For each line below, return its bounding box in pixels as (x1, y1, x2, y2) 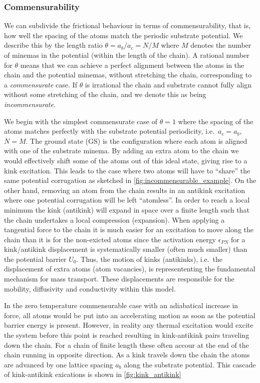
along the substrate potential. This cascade (124, 359, 256, 369)
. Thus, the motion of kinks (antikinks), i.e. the (76, 253, 223, 264)
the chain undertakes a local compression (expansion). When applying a (4, 214, 225, 225)
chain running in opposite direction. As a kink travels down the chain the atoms (4, 349, 250, 360)
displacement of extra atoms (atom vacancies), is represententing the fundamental (4, 263, 255, 274)
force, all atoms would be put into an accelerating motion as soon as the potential (4, 310, 255, 320)
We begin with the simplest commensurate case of (4, 116, 157, 126)
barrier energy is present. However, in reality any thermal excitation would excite (4, 320, 253, 330)
